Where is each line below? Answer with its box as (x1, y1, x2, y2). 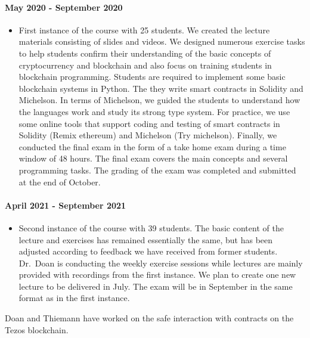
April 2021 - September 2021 (5, 199, 126, 211)
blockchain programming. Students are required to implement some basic (18, 70, 286, 83)
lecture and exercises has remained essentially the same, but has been (18, 233, 273, 246)
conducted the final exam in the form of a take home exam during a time (18, 140, 286, 153)
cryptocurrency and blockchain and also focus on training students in (18, 58, 272, 71)
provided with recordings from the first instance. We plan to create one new (18, 268, 296, 281)
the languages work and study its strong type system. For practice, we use (18, 105, 290, 117)
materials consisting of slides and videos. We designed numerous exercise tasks (18, 35, 305, 48)
